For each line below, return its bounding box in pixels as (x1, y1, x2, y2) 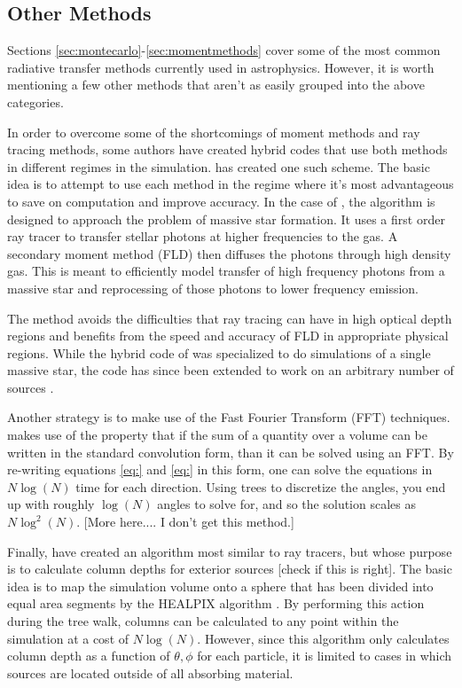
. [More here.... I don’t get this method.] (76, 512, 294, 531)
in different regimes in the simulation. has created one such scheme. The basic (7, 157, 430, 176)
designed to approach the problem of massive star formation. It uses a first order (7, 209, 445, 228)
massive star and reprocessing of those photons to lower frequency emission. (7, 278, 419, 297)
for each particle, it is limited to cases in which (197, 646, 452, 665)
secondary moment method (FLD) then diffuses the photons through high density (7, 244, 451, 262)
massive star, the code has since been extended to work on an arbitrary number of (7, 361, 454, 379)
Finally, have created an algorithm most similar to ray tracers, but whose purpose (7, 542, 452, 560)
